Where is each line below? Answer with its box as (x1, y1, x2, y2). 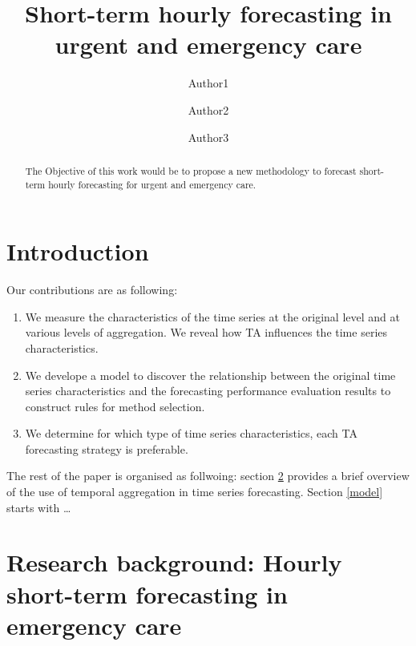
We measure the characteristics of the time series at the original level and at (25, 308, 400, 325)
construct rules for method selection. (25, 398, 205, 414)
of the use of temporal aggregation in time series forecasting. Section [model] (6, 483, 383, 500)
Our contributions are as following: (6, 281, 178, 298)
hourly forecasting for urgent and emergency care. (48, 177, 256, 191)
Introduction (6, 235, 149, 268)
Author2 (188, 101, 229, 118)
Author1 (188, 75, 229, 91)
